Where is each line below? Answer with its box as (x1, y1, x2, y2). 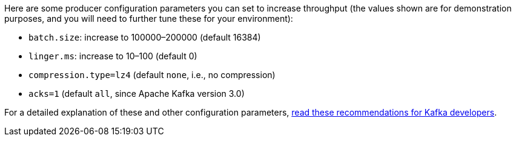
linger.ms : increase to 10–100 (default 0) (28, 51, 197, 61)
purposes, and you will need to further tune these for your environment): (4, 13, 293, 24)
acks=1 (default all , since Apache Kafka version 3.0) (28, 88, 245, 99)
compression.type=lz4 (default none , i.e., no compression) (28, 70, 276, 80)
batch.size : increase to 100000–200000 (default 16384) (28, 32, 261, 42)
